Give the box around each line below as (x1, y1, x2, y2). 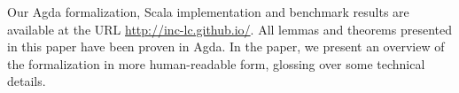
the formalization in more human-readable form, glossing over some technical (7, 54, 425, 73)
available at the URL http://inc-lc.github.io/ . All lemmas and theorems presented (7, 19, 452, 38)
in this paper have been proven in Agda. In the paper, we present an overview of (7, 37, 445, 56)
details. (7, 72, 46, 90)
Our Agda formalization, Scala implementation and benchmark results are (7, 3, 409, 20)
